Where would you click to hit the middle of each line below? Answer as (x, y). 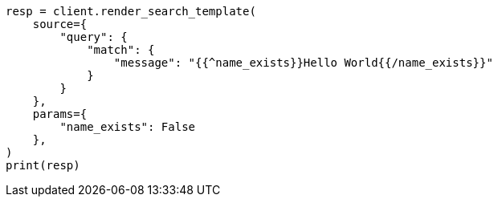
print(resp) (43, 165)
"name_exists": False (128, 127)
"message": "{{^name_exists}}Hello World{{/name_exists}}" (303, 63)
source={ (60, 24)
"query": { (94, 37)
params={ (60, 114)
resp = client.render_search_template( (131, 11)
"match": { (121, 50)
